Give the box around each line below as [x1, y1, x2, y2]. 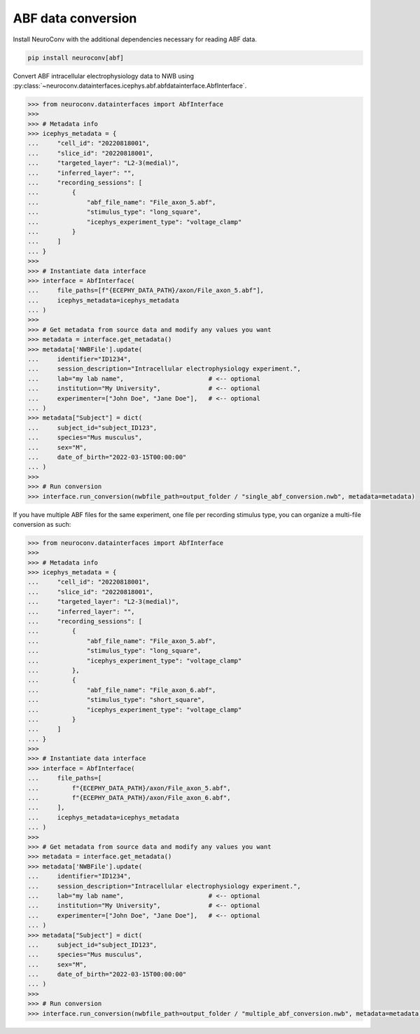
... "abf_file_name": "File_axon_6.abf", [27, 686, 216, 694]
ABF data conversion [13, 11, 137, 26]
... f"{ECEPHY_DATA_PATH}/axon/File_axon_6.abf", [27, 794, 231, 802]
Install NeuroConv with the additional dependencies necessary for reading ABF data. [13, 35, 257, 43]
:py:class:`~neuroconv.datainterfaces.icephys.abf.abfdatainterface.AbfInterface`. [13, 81, 247, 90]
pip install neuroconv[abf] [27, 53, 124, 62]
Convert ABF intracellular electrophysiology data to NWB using [13, 71, 195, 80]
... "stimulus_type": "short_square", [27, 696, 206, 704]
